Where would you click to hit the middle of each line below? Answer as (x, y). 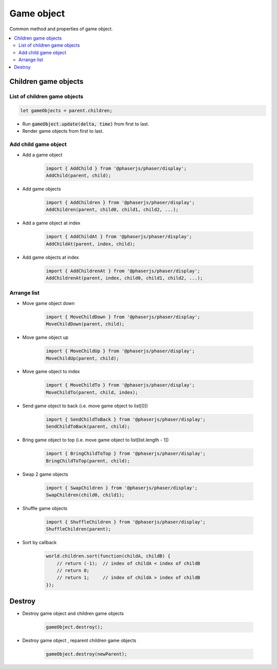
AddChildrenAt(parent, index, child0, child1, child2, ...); (124, 278)
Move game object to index (51, 372)
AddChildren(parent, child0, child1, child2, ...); (112, 210)
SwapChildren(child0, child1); (85, 495)
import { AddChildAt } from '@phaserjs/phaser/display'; (119, 237)
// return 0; (73, 571)
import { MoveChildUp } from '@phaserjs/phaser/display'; (120, 351)
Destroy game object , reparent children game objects (79, 641)
